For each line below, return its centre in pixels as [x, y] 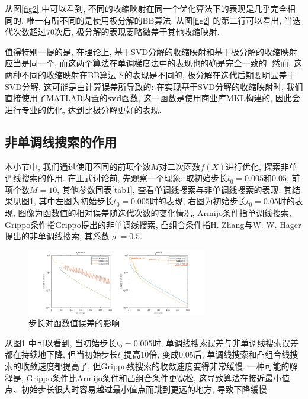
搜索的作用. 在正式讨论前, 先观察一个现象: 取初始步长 [124, 178]
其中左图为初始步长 [76, 201]
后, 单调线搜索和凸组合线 [242, 354]
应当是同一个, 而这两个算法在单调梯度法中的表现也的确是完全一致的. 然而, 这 [153, 63]
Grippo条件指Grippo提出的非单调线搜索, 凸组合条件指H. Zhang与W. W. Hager [153, 224]
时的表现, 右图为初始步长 [198, 201]
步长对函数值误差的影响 [74, 323]
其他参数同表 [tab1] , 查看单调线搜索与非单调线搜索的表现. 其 [177, 189]
